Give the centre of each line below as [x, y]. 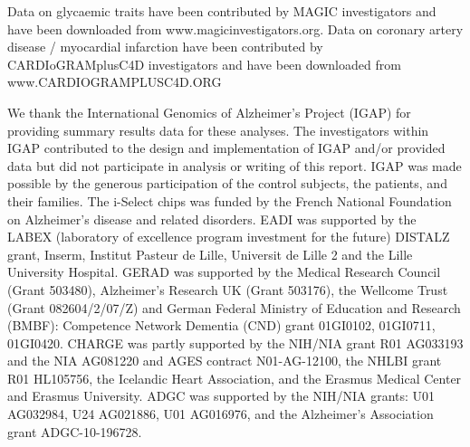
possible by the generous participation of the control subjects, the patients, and [227, 183]
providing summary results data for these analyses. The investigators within [218, 130]
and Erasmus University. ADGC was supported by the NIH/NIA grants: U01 [221, 396]
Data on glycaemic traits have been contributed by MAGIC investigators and [222, 11]
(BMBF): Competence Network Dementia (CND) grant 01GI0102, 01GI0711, [221, 325]
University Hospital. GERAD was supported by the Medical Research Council [224, 272]
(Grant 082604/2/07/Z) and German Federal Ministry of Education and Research [234, 307]
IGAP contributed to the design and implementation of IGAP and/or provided [226, 148]
